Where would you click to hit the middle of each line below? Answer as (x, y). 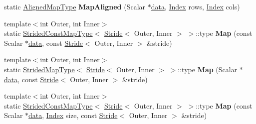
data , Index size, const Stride (73, 115)
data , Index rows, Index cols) (195, 6)
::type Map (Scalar (208, 69)
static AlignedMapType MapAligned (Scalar (75, 6)
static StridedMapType (39, 69)
